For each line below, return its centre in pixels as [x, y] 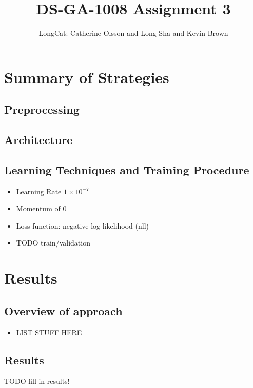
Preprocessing [42, 109]
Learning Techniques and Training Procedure [127, 169]
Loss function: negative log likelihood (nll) [83, 225]
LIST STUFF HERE [49, 332]
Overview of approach [63, 310]
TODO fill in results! [37, 381]
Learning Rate [39, 191]
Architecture [38, 140]
